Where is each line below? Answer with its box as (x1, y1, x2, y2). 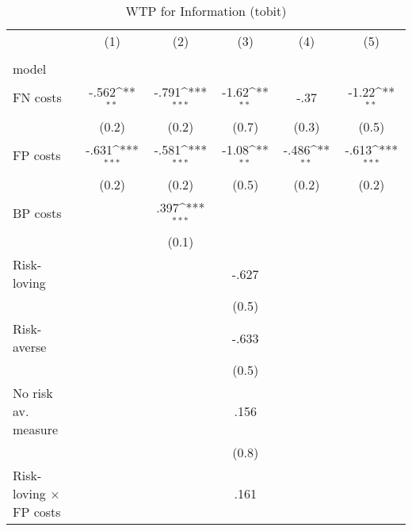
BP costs (13, 203, 62, 222)
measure (13, 420, 59, 439)
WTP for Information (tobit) (125, 2, 287, 20)
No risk (13, 384, 53, 403)
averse (13, 338, 47, 357)
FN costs (13, 88, 62, 107)
